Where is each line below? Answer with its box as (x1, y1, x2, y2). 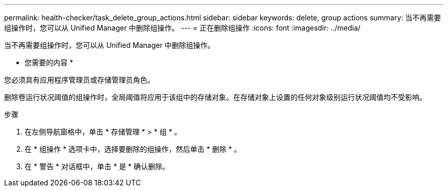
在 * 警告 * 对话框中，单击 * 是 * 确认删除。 (25, 162, 170, 171)
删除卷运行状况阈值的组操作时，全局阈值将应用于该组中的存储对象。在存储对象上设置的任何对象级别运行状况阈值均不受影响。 (4, 93, 427, 101)
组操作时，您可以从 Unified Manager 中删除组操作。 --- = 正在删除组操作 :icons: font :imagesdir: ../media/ (4, 23, 361, 32)
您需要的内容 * (25, 58, 73, 67)
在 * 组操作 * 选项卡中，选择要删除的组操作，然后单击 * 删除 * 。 (25, 145, 241, 153)
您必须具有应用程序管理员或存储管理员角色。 (4, 75, 154, 84)
